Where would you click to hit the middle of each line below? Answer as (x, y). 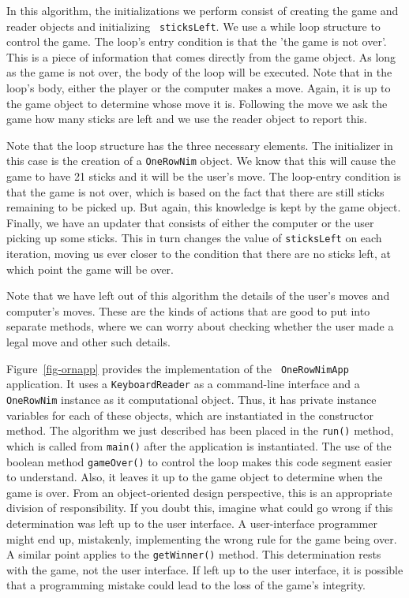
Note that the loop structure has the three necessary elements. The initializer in (200, 145)
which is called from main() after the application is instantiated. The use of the (199, 445)
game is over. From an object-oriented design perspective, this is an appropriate (199, 492)
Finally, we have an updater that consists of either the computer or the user (190, 222)
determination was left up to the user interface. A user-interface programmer (192, 523)
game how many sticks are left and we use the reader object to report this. (187, 119)
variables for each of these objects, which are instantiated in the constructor (190, 415)
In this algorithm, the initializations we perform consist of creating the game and (203, 10)
